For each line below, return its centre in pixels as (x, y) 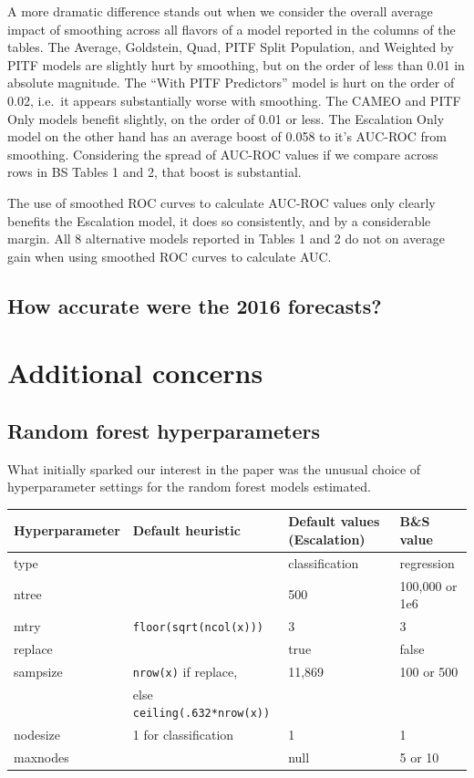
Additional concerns (135, 373)
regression (427, 562)
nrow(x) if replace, (185, 671)
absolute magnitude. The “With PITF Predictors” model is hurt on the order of (231, 83)
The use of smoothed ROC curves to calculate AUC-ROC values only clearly (222, 202)
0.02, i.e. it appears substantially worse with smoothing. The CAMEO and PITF (234, 100)
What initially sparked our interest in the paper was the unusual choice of (214, 468)
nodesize (37, 735)
